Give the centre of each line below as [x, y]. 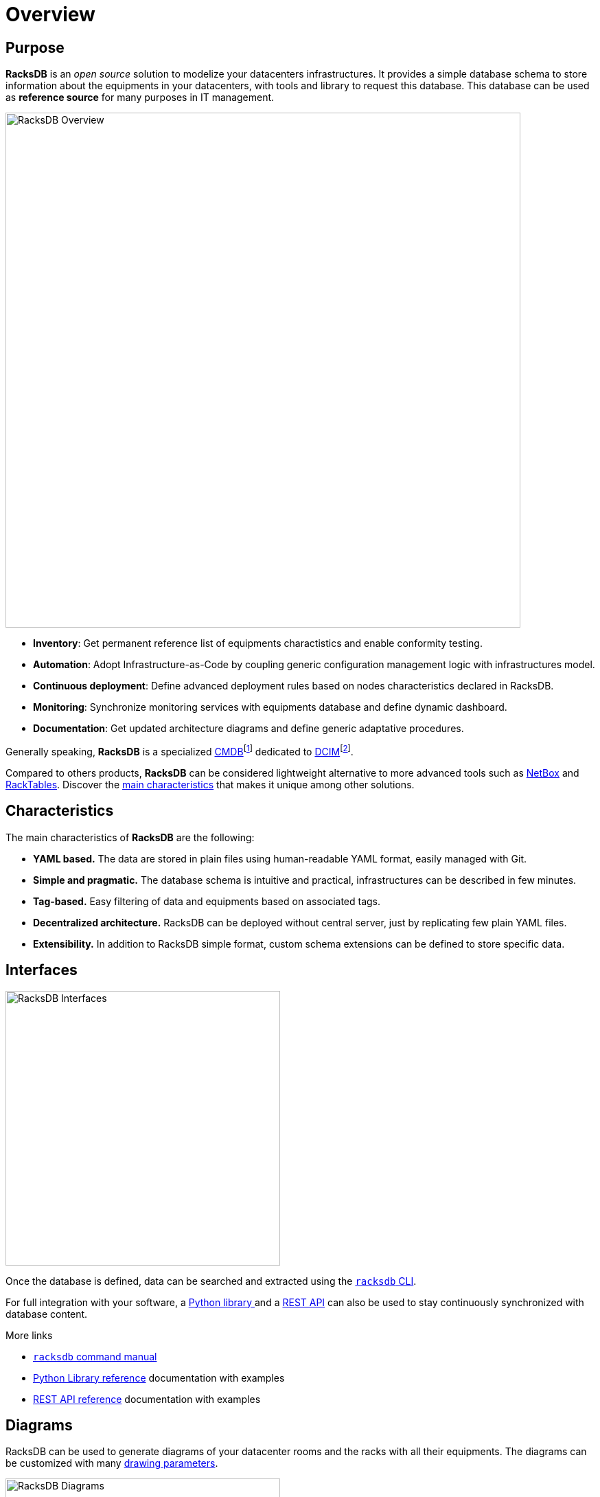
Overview [50, 14]
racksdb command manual [95, 1356]
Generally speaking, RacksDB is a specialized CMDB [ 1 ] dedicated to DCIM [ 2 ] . [180, 751]
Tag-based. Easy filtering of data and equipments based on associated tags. [207, 901]
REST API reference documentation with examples [147, 1399]
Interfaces [42, 970]
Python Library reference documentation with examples [159, 1378]
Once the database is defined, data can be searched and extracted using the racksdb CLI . [211, 1281]
